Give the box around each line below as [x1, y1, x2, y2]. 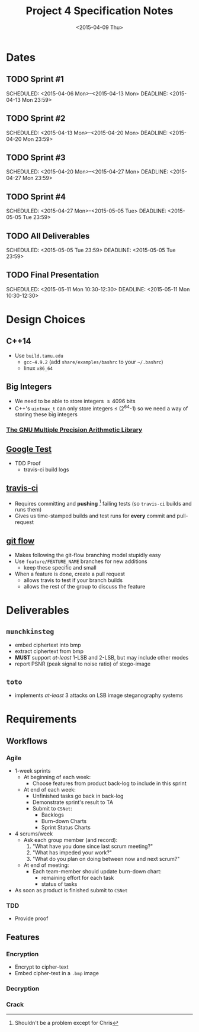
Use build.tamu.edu [14, 352, 63, 359]
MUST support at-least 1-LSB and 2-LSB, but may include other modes [14, 654, 189, 661]
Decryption [6, 984, 40, 992]
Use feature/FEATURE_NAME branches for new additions [14, 558, 147, 565]
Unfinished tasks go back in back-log [32, 792, 124, 799]
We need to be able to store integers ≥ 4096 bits [14, 397, 136, 404]
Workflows [6, 736, 47, 746]
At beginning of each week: [23, 773, 91, 780]
